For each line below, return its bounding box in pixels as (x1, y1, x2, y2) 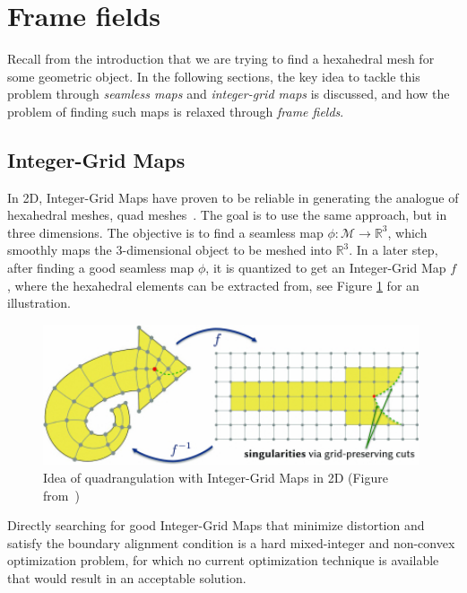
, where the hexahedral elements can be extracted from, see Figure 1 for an (7, 275, 419, 294)
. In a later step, (349, 240, 438, 259)
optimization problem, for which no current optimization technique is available (7, 551, 439, 570)
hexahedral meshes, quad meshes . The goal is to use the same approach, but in (7, 205, 447, 224)
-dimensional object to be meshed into (122, 240, 332, 259)
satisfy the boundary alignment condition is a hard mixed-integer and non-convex (7, 533, 455, 552)
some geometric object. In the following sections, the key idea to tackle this (7, 66, 420, 85)
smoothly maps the (7, 240, 112, 259)
